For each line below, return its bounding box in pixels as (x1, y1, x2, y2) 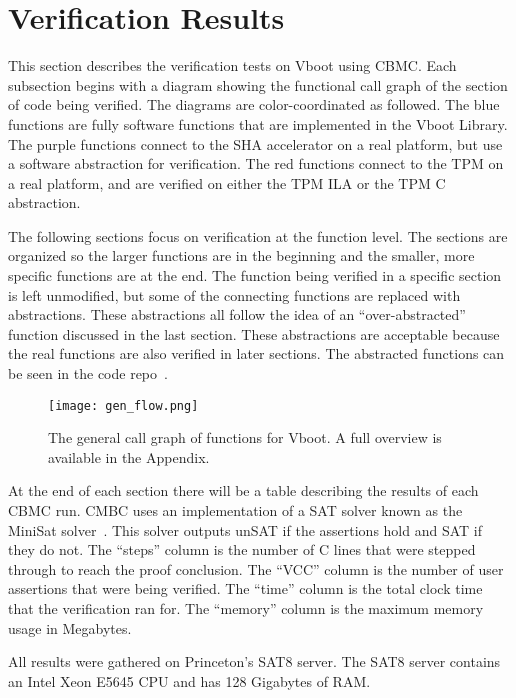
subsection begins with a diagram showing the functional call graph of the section (8, 74, 508, 95)
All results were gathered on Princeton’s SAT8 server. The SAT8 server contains (8, 651, 501, 672)
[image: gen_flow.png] (48, 398, 199, 413)
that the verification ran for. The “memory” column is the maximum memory (8, 598, 484, 619)
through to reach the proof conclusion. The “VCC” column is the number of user (8, 558, 504, 579)
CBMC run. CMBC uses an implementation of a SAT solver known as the (8, 500, 463, 521)
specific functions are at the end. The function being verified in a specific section (8, 265, 502, 286)
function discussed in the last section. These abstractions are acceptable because (8, 323, 500, 344)
